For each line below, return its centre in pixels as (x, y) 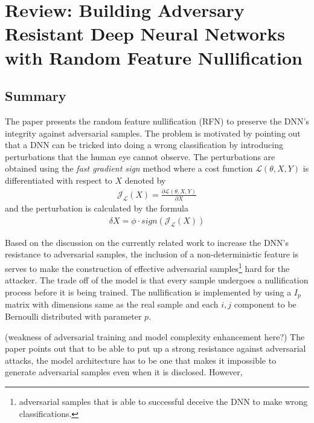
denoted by (145, 180)
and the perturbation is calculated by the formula (97, 208)
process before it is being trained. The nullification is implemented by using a (148, 292)
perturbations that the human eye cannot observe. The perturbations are (140, 156)
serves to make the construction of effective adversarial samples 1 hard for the (147, 267)
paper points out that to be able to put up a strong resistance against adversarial (155, 348)
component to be (265, 304)
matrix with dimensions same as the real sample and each (112, 304)
